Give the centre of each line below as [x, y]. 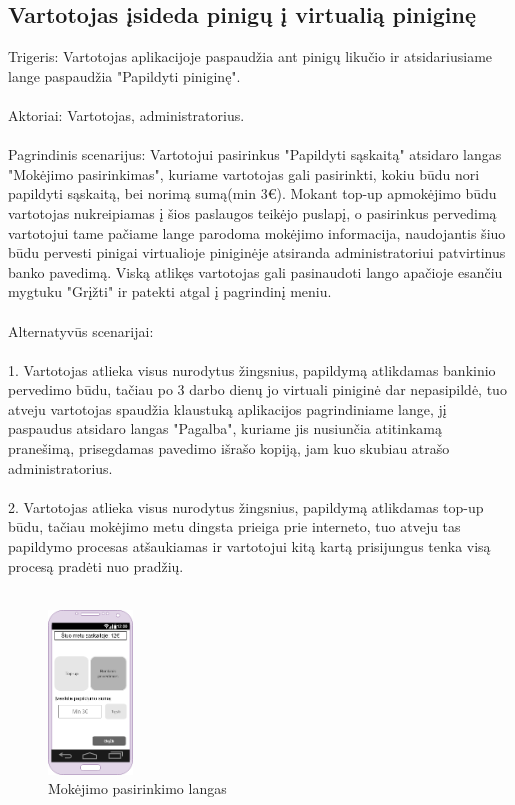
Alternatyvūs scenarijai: [81, 330]
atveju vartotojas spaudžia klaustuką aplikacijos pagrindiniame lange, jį [227, 408]
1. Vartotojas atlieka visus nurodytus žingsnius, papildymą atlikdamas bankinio [252, 369]
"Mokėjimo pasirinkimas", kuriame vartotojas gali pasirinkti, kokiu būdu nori [244, 173]
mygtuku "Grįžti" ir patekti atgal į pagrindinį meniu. [170, 291]
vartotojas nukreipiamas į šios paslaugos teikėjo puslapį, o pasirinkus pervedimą [252, 212]
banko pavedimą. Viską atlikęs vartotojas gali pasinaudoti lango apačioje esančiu [255, 271]
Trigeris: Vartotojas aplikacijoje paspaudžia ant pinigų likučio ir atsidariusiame [250, 56]
